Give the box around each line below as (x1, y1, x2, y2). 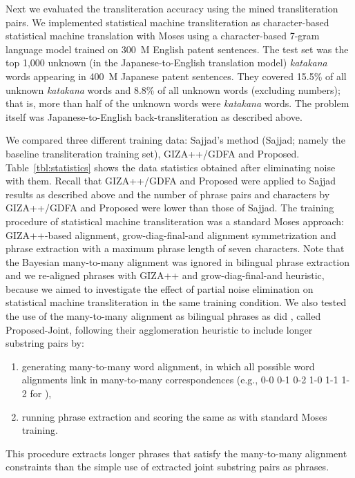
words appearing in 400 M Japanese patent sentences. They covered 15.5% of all (6, 68, 347, 83)
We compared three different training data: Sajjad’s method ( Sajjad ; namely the (6, 133, 345, 147)
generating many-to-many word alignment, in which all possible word (21, 358, 315, 373)
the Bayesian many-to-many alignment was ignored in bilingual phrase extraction (6, 254, 349, 269)
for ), (30, 386, 52, 401)
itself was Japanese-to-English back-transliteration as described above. (6, 109, 303, 124)
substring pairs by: (6, 336, 84, 350)
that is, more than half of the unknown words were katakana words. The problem (6, 96, 349, 111)
